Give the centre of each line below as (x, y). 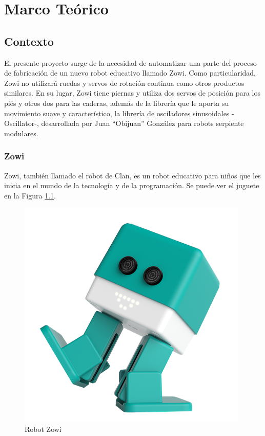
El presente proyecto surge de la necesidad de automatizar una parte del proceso (130, 62)
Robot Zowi (43, 429)
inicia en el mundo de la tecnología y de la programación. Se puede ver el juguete (132, 185)
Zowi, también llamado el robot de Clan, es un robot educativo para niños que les (132, 175)
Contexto (29, 41)
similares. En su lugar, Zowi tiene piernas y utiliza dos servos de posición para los (132, 93)
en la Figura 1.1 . (30, 195)
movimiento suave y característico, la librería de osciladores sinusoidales (117, 113)
